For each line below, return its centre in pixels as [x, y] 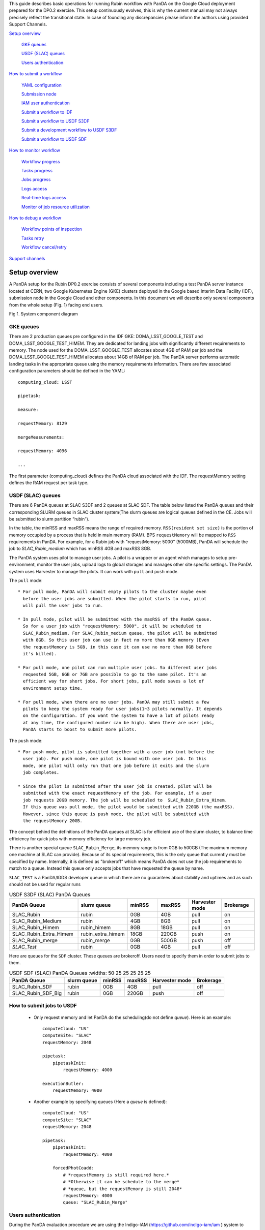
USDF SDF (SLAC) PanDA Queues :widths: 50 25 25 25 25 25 [80, 973]
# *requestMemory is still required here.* [116, 1175]
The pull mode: [26, 581]
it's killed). [40, 654]
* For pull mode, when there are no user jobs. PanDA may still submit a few [114, 702]
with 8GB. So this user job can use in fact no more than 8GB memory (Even [116, 640]
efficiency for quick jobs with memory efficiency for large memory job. [80, 838]
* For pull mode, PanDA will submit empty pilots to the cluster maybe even [112, 592]
